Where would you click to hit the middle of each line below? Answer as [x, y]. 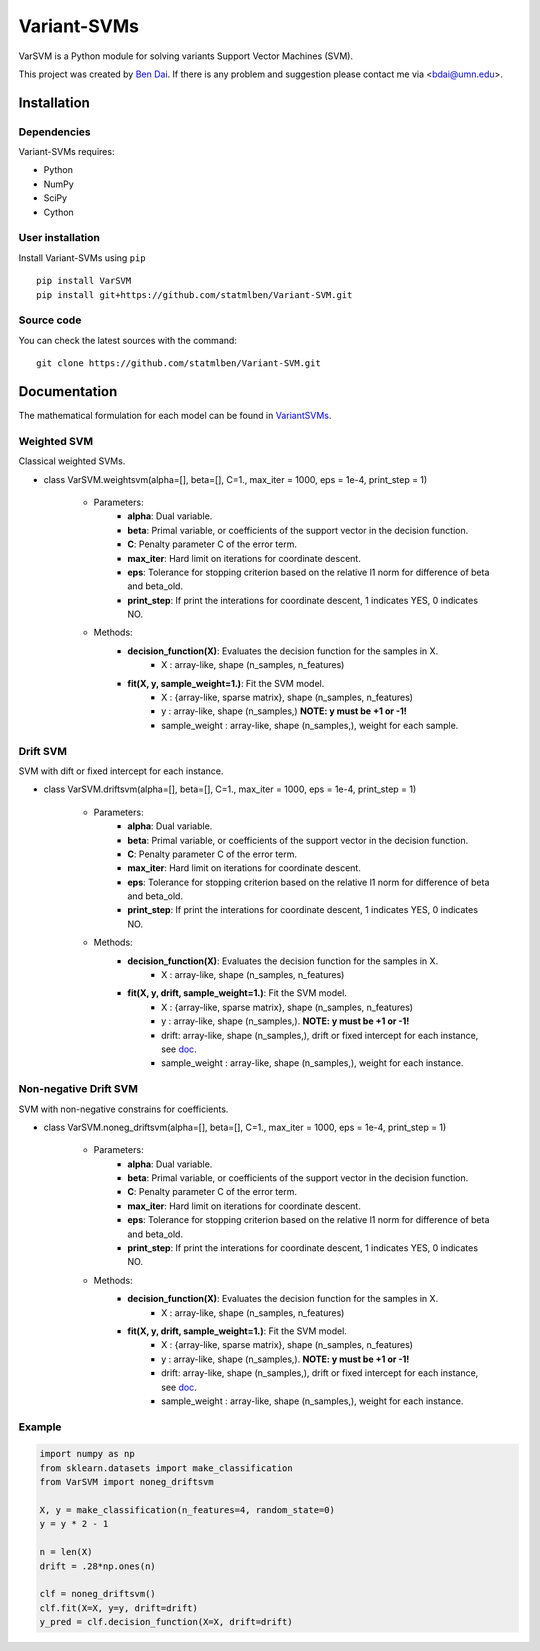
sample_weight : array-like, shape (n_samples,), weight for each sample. [310, 725]
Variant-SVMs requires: [66, 152]
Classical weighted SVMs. [72, 461]
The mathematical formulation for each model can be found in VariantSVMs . [175, 416]
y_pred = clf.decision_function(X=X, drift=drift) [166, 1622]
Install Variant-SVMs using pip [82, 257]
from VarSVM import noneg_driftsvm [126, 1482]
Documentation [68, 391]
